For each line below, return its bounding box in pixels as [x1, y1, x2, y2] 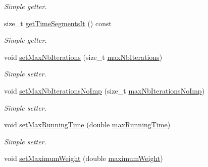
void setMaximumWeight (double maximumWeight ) [4, 153, 163, 163]
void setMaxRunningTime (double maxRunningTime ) [4, 119, 171, 130]
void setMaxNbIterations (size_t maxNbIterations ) [4, 51, 163, 62]
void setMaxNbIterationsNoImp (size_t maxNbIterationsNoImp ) [4, 85, 205, 96]
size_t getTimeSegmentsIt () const [4, 18, 112, 28]
